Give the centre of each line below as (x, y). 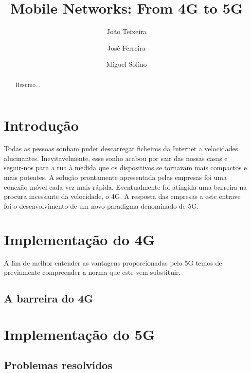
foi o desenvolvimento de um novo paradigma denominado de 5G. (101, 205)
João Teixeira (126, 31)
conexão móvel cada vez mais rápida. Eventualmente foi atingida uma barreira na (125, 186)
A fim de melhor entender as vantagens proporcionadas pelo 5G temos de (113, 262)
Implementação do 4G (80, 239)
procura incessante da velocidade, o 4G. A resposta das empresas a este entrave (122, 196)
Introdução (41, 125)
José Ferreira (126, 47)
